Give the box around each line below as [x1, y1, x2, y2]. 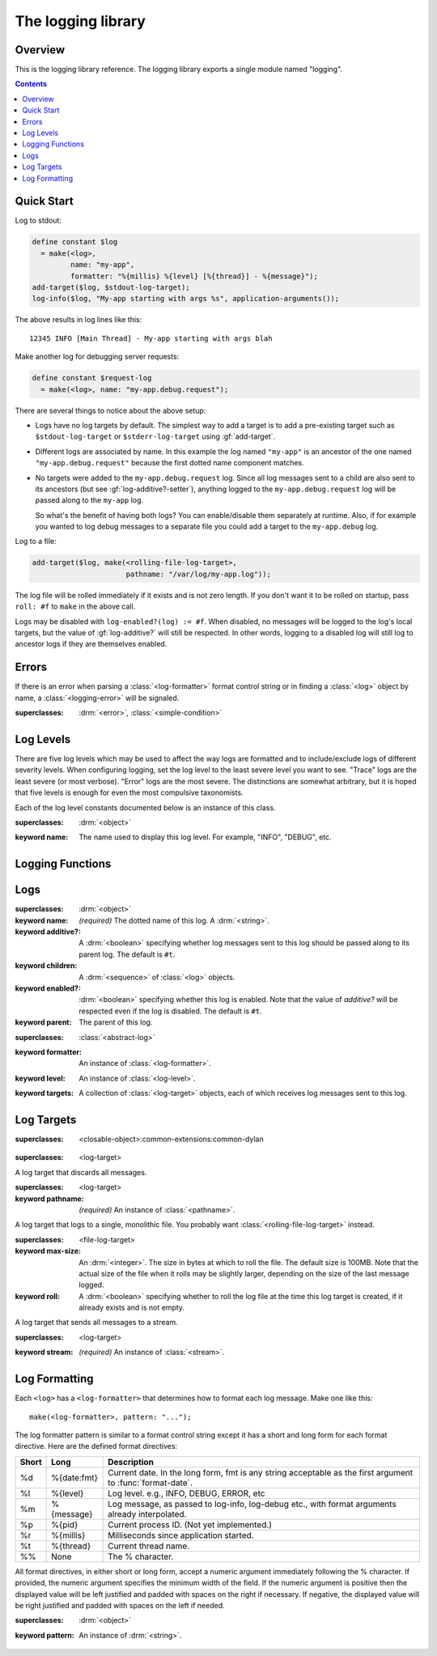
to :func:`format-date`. [108, 1477, 193, 1488]
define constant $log [32, 237, 118, 247]
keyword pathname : [15, 1194, 84, 1204]
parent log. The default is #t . [78, 949, 176, 959]
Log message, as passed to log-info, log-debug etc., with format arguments [108, 1498, 397, 1510]
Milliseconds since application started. [108, 1530, 254, 1541]
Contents [15, 79, 48, 89]
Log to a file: [15, 537, 57, 546]
